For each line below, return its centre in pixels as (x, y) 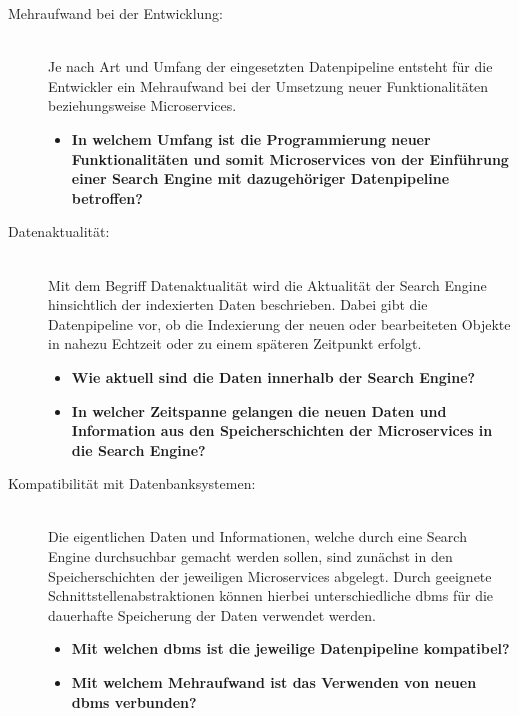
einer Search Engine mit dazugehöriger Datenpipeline (260, 178)
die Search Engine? (138, 449)
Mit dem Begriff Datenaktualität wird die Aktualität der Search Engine (267, 284)
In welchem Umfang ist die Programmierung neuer (251, 138)
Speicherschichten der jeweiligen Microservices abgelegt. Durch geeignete (270, 575)
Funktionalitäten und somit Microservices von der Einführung (290, 158)
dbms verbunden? (134, 701)
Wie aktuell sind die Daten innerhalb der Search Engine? (273, 376)
